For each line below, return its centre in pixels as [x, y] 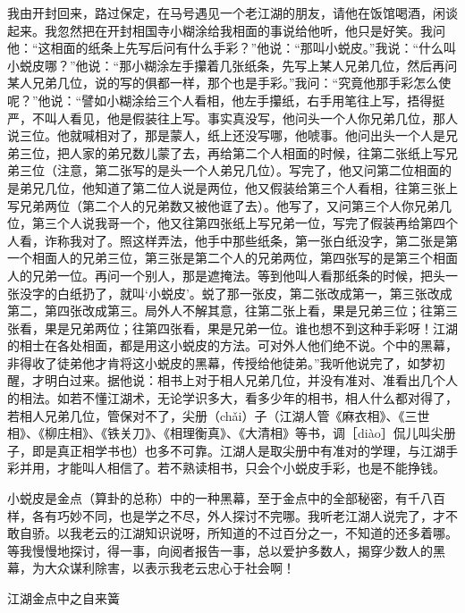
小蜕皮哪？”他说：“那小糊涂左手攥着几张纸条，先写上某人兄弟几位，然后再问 [232, 65]
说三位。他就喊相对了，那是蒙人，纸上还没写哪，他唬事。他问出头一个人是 [226, 135]
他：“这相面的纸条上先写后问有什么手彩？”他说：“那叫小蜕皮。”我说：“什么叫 [232, 48]
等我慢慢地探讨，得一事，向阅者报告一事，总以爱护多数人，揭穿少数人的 [220, 550]
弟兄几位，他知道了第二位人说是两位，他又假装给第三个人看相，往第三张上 [238, 187]
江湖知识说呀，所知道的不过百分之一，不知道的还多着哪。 [288, 533]
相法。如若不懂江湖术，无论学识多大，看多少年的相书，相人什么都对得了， [238, 398]
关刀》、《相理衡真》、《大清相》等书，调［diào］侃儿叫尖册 [287, 433]
